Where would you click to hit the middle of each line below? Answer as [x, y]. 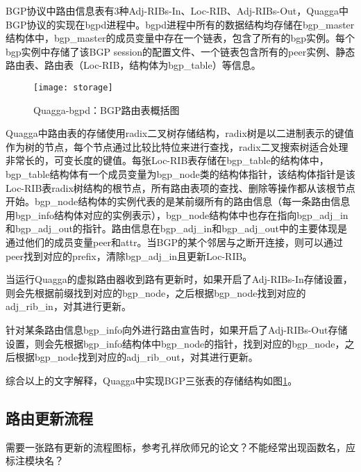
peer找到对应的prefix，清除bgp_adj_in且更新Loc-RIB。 [129, 255]
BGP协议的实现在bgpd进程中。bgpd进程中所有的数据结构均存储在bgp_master [180, 24]
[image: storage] [73, 87]
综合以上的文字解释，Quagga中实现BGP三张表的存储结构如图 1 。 [152, 380]
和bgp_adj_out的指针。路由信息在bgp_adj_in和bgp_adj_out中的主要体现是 [177, 228]
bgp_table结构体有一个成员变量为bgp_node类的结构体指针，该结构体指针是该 [180, 174]
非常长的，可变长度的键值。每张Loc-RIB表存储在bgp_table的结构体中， [167, 160]
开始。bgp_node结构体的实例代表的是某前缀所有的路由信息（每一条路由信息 [178, 201]
